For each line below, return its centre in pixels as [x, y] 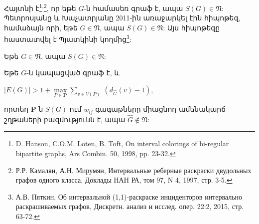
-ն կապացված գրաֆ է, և [73, 73]
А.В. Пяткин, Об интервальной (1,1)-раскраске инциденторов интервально [129, 196]
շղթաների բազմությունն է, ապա [65, 119]
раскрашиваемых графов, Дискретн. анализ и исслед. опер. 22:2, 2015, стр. [130, 206]
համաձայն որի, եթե [41, 27]
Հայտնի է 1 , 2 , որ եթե [40, 7]
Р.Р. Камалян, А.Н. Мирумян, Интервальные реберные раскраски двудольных [133, 170]
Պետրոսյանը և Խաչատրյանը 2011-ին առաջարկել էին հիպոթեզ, [122, 18]
